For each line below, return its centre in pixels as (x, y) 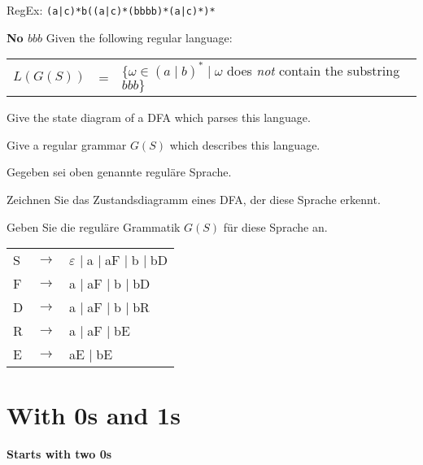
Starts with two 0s (59, 454)
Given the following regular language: (139, 37)
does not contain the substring (314, 71)
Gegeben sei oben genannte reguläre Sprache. (119, 172)
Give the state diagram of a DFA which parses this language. (159, 117)
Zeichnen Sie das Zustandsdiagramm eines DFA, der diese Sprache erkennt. (194, 200)
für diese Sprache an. (275, 226)
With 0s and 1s (94, 415)
